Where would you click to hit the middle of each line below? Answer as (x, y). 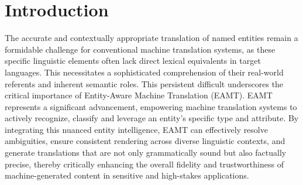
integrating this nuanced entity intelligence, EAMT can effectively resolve (136, 129)
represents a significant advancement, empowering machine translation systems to (151, 106)
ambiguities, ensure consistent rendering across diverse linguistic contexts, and (145, 141)
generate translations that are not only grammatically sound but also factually (146, 153)
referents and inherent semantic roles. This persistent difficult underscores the (144, 83)
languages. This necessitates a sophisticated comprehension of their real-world (144, 72)
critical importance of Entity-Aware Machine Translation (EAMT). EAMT (139, 95)
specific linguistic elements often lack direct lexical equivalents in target (133, 61)
